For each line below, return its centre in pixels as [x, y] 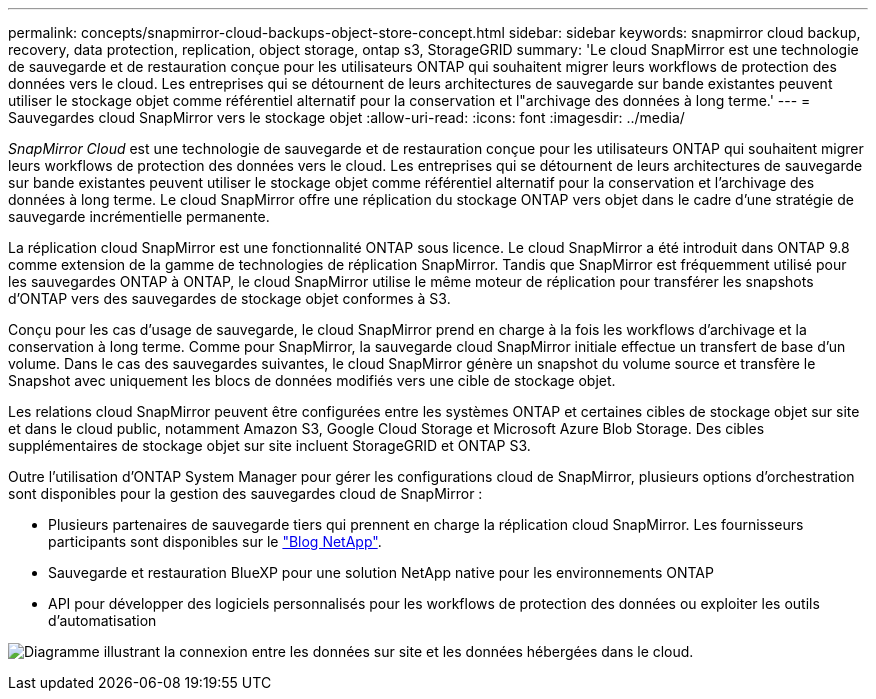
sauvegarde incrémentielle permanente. [139, 216]
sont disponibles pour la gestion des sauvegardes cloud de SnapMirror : [245, 493]
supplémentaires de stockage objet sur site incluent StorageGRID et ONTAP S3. [269, 445]
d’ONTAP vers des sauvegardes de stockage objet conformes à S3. [229, 298]
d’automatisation [102, 620]
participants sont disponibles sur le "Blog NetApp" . [215, 541]
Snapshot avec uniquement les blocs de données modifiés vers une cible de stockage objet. [312, 380]
